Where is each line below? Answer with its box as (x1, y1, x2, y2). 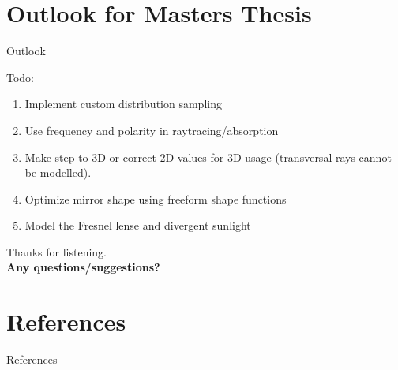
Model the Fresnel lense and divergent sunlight (24, 217, 251, 234)
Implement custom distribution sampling (24, 95, 222, 112)
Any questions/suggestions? (6, 259, 160, 275)
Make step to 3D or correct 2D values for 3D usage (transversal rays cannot (24, 148, 392, 165)
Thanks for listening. (6, 243, 107, 260)
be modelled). (24, 164, 92, 181)
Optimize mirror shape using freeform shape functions (24, 190, 287, 207)
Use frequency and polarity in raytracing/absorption (24, 121, 279, 138)
